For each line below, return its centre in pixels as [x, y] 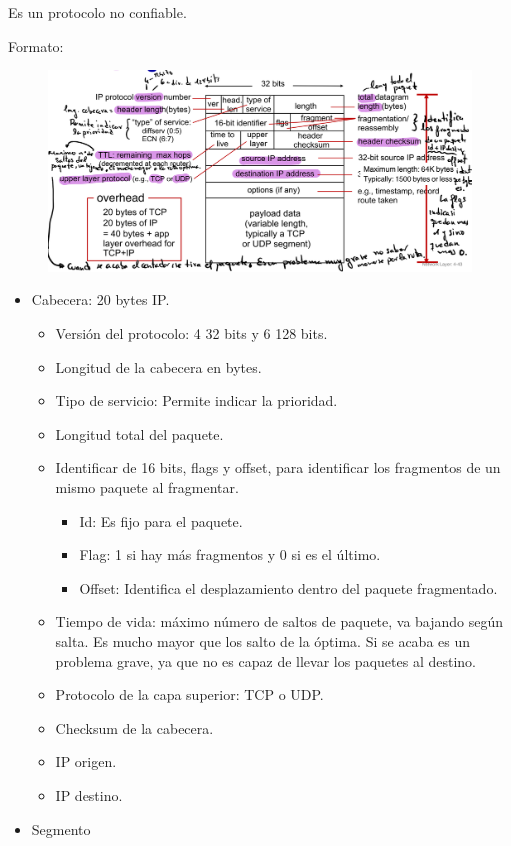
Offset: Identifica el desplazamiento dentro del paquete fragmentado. [288, 587]
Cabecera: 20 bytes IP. [100, 299]
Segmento [61, 828]
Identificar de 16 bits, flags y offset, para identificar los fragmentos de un [278, 467]
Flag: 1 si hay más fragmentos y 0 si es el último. [230, 554]
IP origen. [86, 761]
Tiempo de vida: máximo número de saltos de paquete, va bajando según [279, 621]
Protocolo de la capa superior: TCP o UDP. [189, 694]
